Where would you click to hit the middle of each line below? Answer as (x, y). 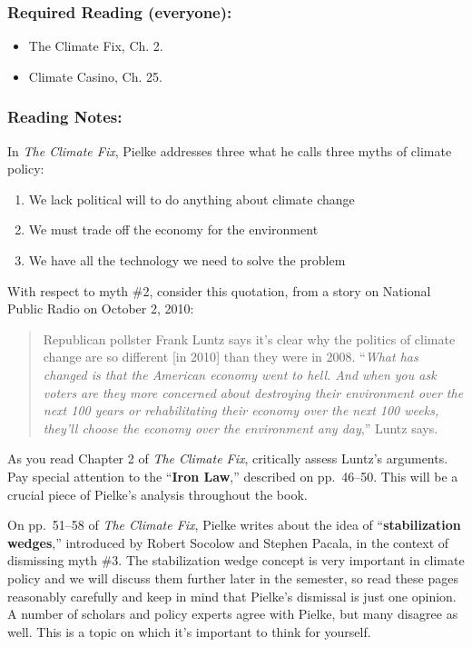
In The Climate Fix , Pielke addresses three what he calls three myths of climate (230, 150)
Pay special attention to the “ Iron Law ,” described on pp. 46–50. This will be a (233, 476)
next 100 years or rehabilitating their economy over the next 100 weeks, (241, 410)
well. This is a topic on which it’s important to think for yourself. (189, 631)
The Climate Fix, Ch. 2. (96, 46)
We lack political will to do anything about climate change (192, 199)
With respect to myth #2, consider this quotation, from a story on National (219, 290)
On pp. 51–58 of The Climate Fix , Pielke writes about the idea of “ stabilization (234, 525)
